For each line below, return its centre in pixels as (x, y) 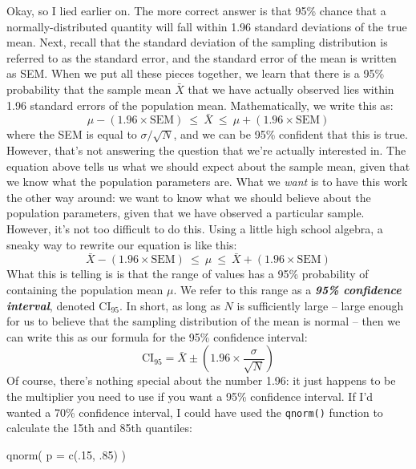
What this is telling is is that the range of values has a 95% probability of (188, 274)
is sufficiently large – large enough (320, 305)
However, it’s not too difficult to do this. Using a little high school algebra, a (195, 228)
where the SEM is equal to (72, 134)
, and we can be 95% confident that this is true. (291, 134)
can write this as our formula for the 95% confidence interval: (157, 336)
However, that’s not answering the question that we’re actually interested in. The (206, 150)
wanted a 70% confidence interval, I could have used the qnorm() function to (195, 412)
